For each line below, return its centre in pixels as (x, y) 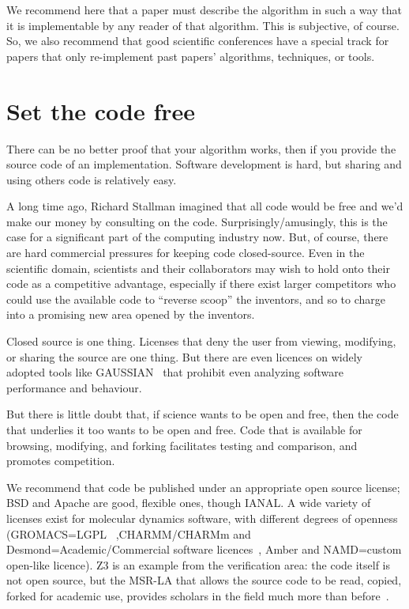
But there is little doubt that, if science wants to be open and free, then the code (203, 414)
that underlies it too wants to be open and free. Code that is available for (184, 429)
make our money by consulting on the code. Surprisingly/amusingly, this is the (197, 221)
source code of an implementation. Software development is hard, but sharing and (204, 164)
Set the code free (101, 110)
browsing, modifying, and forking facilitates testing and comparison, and (182, 445)
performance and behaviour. (74, 387)
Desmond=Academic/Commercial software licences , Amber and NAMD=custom (204, 549)
